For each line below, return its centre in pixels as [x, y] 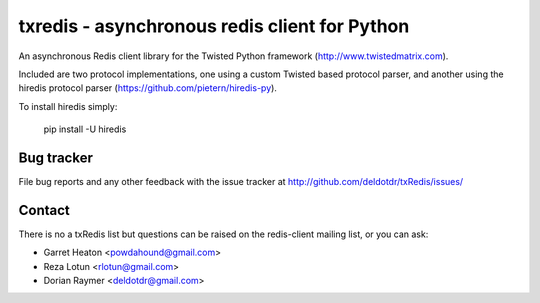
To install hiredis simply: [68, 106]
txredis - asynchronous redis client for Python [214, 26]
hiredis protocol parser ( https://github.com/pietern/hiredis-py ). [147, 88]
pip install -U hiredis [85, 129]
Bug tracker [56, 157]
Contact [44, 210]
